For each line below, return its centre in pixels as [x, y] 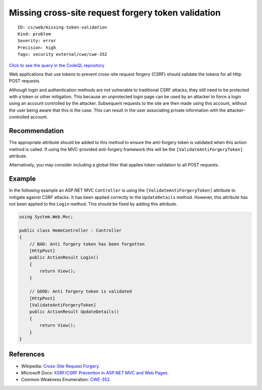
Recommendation [36, 131]
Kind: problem [34, 34]
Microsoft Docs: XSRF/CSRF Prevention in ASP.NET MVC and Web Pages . [95, 373]
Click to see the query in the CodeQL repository [57, 65]
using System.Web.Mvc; [46, 217]
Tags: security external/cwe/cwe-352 [63, 54]
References [27, 354]
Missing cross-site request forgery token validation [115, 13]
